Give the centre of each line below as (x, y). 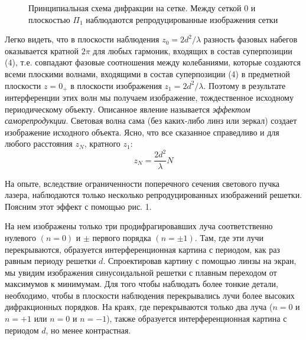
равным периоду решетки (51, 261)
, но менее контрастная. (88, 330)
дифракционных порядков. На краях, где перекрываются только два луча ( (139, 307)
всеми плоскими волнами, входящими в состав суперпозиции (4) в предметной (147, 73)
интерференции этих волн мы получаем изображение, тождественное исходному (149, 98)
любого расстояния (39, 143)
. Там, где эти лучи (229, 237)
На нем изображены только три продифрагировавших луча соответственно (139, 226)
